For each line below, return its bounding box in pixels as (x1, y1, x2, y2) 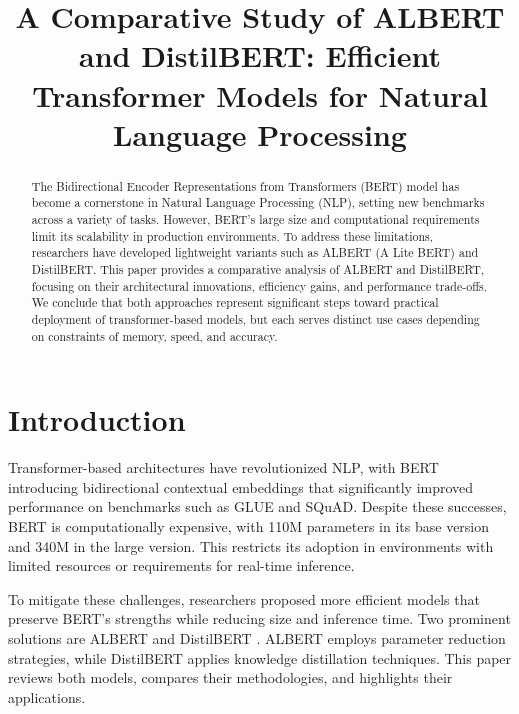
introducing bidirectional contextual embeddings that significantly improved (8, 476, 474, 497)
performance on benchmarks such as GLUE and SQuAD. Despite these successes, (8, 496, 507, 517)
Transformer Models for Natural (32, 74, 488, 115)
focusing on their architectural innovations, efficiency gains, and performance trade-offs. (31, 277, 488, 294)
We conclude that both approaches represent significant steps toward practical (31, 294, 439, 311)
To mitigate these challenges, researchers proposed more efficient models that (8, 588, 480, 609)
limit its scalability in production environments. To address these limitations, (31, 227, 434, 244)
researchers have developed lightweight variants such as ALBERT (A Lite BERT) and (31, 244, 479, 261)
